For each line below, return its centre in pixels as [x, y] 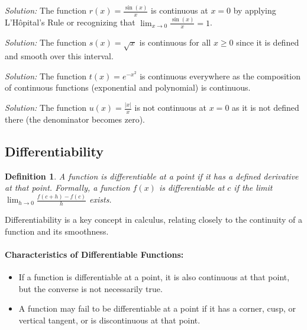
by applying [255, 10]
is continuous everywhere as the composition [220, 76]
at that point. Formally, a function [67, 188]
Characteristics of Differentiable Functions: [94, 254]
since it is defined [268, 42]
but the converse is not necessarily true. [91, 288]
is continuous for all [175, 42]
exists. [101, 199]
